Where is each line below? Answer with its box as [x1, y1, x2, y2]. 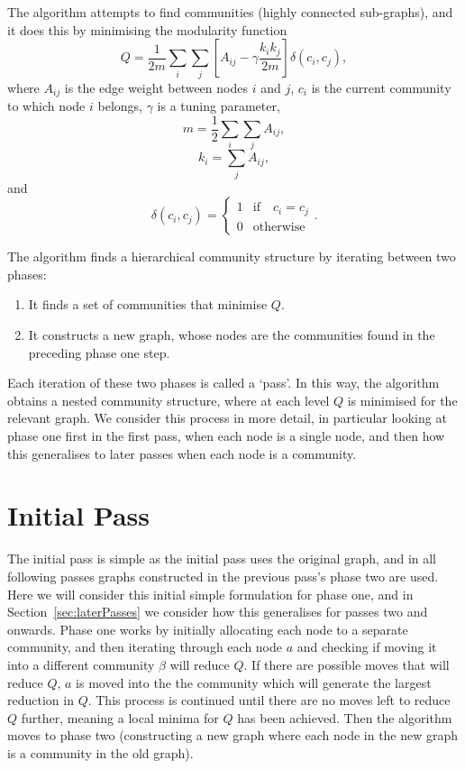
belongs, [97, 96, 142, 114]
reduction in [7, 691, 74, 709]
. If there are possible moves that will [243, 655, 450, 673]
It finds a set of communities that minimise [28, 295, 268, 314]
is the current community [311, 78, 451, 96]
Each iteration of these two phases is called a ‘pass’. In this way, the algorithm [7, 373, 440, 392]
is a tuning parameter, [157, 96, 280, 114]
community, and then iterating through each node [7, 637, 283, 656]
